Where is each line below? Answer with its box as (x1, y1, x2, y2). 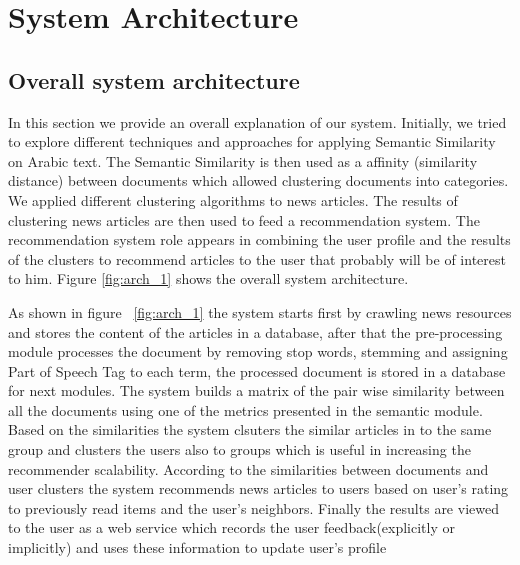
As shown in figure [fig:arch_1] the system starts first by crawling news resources (8, 301, 512, 322)
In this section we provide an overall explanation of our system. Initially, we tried (8, 111, 507, 132)
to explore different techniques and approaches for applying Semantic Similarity (8, 131, 496, 152)
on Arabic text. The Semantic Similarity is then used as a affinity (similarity (8, 150, 478, 171)
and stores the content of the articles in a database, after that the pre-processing (8, 321, 503, 342)
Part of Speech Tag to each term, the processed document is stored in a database (8, 360, 506, 381)
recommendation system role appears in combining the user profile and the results (8, 229, 511, 250)
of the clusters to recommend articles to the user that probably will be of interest (8, 248, 506, 269)
